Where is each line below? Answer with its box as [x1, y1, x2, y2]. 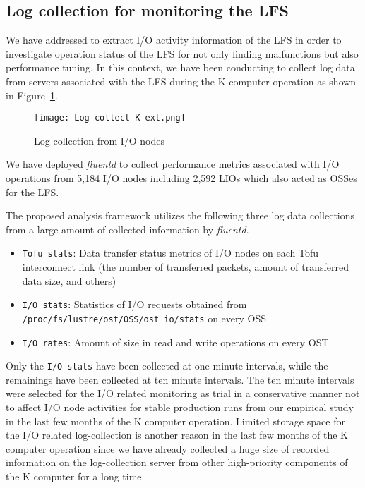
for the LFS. [6, 184, 59, 199]
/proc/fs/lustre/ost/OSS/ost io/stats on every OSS [22, 310, 267, 325]
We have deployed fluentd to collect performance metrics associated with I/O [6, 157, 340, 171]
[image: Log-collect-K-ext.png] [34, 113, 186, 123]
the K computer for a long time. [6, 469, 145, 484]
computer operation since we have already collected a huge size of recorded [6, 441, 330, 456]
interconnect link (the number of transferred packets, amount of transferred [22, 260, 349, 274]
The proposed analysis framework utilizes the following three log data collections [6, 208, 355, 223]
